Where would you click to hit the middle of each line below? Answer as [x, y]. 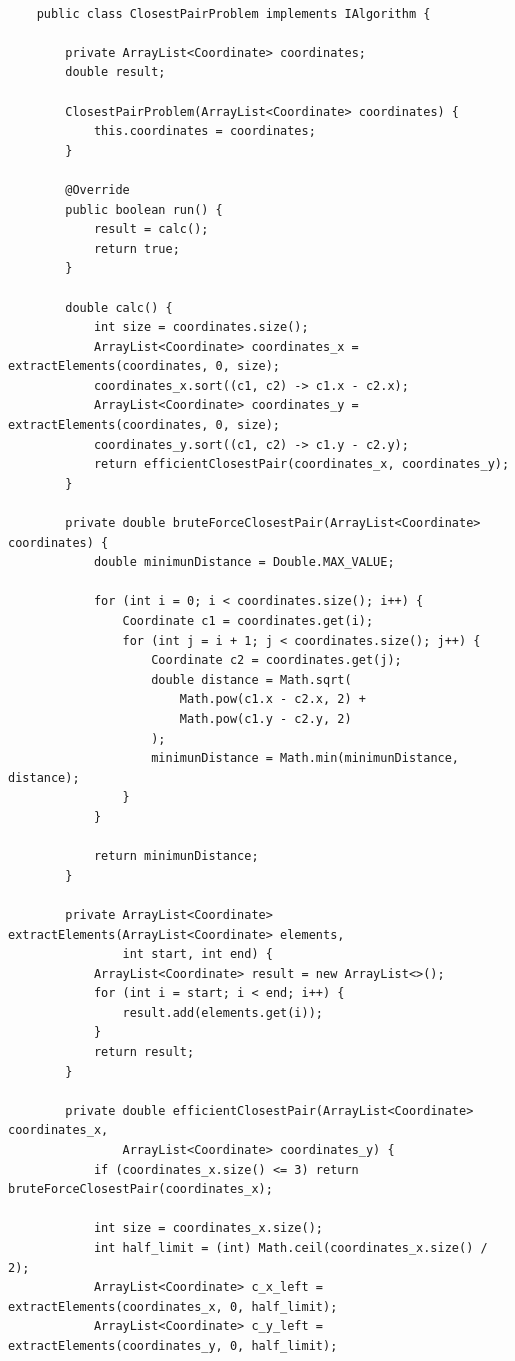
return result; [144, 1052]
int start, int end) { [197, 954]
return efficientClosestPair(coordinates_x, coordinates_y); [301, 464]
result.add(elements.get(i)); [222, 1012]
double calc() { [119, 307]
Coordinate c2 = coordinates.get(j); [276, 660]
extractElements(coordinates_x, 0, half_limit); [173, 1306]
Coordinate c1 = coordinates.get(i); [248, 621]
